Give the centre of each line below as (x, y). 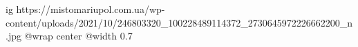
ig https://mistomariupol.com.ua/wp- (85, 9)
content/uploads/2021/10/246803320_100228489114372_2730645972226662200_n (179, 22)
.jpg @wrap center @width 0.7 (69, 36)
